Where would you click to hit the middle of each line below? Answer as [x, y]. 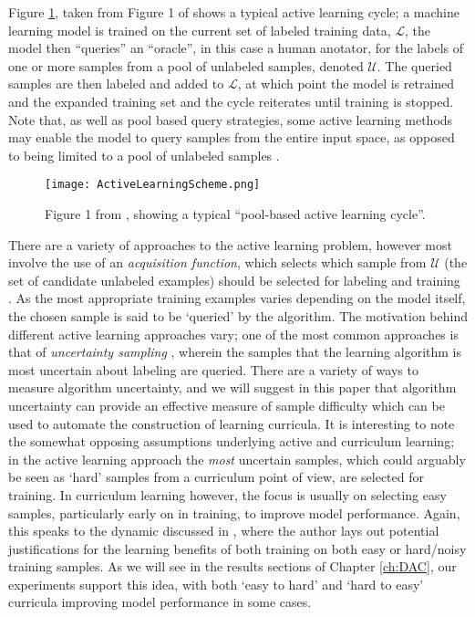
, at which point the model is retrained [346, 84]
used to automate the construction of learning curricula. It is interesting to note [232, 423]
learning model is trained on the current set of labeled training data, [200, 30]
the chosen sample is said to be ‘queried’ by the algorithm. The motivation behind [238, 315]
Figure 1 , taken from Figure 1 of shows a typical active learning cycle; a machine [234, 12]
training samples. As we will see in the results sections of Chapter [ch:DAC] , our [232, 566]
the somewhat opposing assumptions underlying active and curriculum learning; [232, 441]
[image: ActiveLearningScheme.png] [153, 185]
